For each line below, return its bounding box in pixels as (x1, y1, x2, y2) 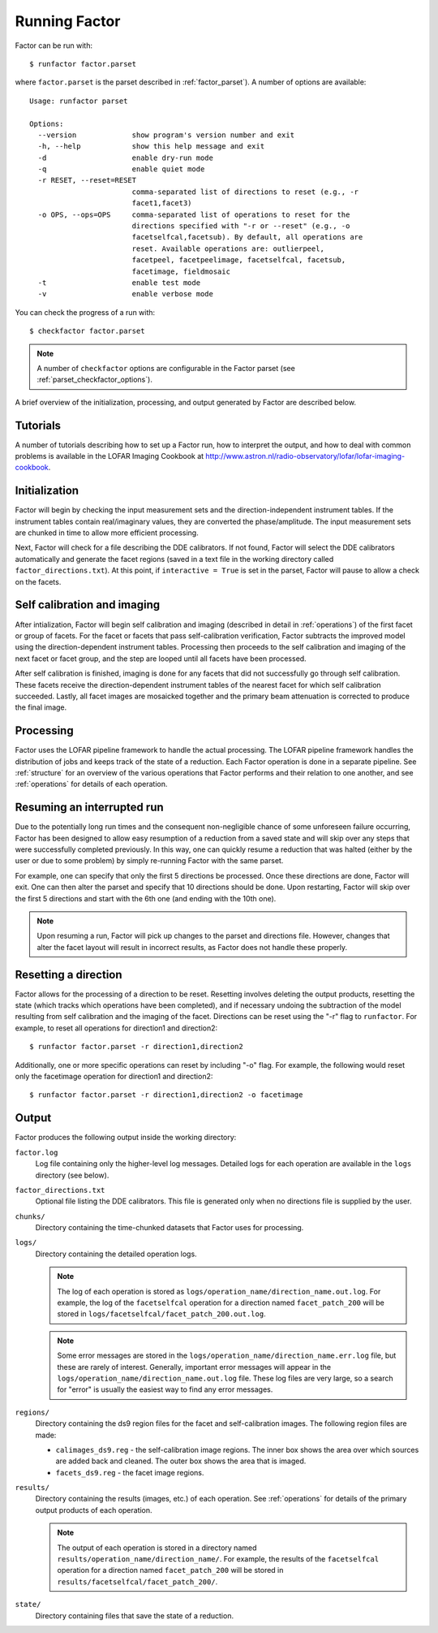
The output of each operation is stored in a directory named (57, 1543, 257, 1553)
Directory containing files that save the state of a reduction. (35, 1610, 234, 1620)
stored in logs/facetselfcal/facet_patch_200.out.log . (57, 1309, 267, 1319)
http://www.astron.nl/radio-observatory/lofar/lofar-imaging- (205, 451, 406, 460)
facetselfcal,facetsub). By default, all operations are (131, 232, 363, 242)
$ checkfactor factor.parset (29, 326, 145, 336)
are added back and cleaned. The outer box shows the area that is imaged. (55, 1456, 307, 1466)
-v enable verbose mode (37, 289, 214, 299)
